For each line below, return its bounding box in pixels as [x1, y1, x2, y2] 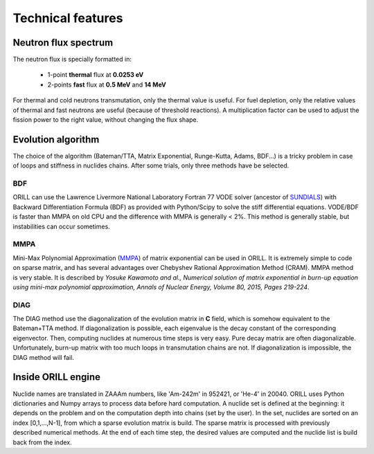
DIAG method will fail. [12, 353, 74, 361]
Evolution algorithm [12, 134, 100, 145]
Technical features [12, 10, 123, 26]
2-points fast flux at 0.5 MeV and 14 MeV [47, 80, 166, 89]
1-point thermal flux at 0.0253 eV [47, 71, 144, 79]
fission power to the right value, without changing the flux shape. [12, 116, 199, 124]
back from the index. [12, 438, 72, 446]
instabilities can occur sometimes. [12, 222, 110, 230]
